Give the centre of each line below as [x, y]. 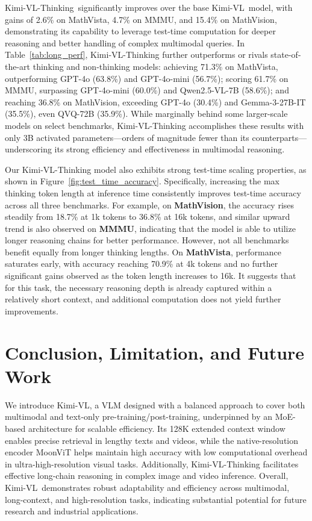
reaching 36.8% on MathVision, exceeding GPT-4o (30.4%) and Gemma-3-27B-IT [155, 101]
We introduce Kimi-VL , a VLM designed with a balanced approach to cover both [155, 404]
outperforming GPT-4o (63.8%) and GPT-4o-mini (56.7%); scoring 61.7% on [147, 78]
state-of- [286, 55]
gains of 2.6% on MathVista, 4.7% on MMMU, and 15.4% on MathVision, [141, 19]
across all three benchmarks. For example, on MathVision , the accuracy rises [150, 204]
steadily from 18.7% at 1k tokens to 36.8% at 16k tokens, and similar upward [148, 217]
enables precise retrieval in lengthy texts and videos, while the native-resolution [152, 440]
